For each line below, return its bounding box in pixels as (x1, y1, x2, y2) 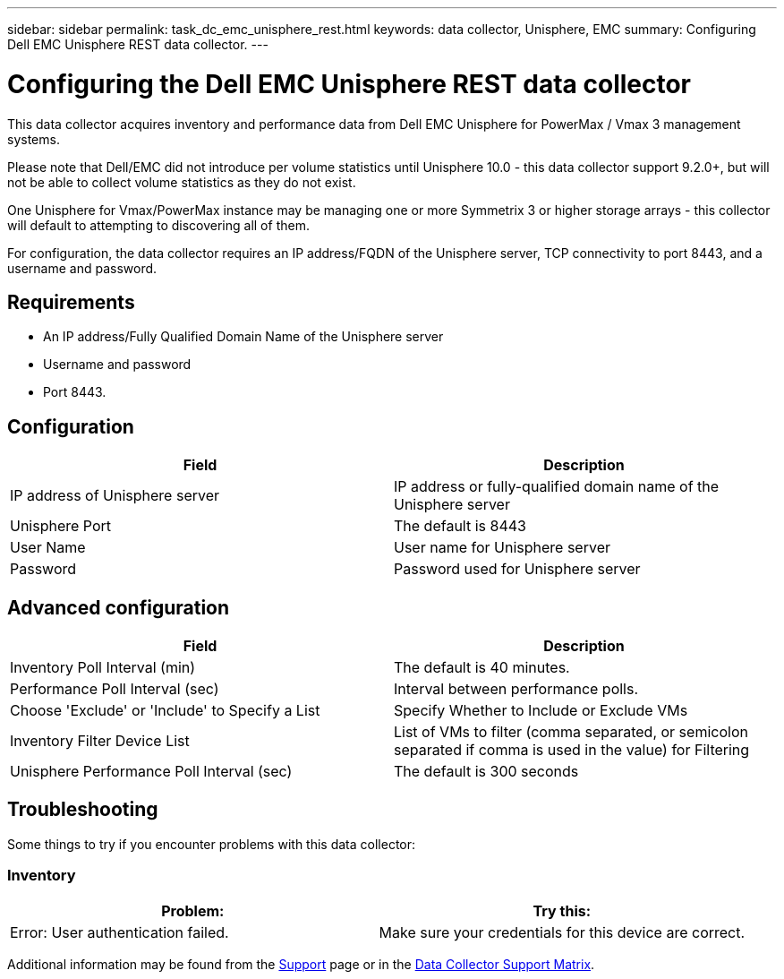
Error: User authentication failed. (10, 923, 229, 941)
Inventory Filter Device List (10, 732, 190, 751)
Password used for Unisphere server (394, 560, 641, 579)
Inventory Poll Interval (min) (10, 658, 196, 677)
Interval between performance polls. (394, 680, 639, 699)
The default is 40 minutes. (394, 658, 570, 677)
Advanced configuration (7, 596, 230, 619)
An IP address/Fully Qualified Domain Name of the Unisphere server (43, 329, 444, 345)
